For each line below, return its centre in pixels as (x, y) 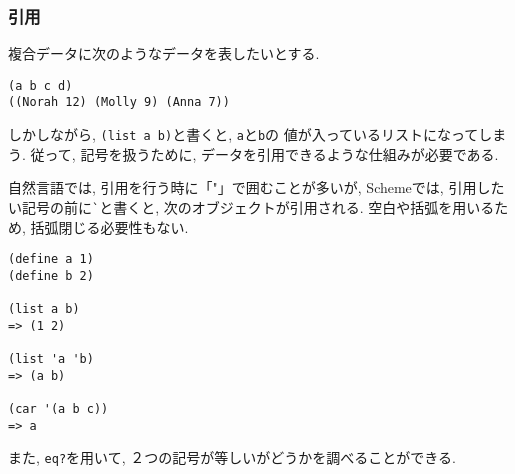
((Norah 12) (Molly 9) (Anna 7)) (119, 102)
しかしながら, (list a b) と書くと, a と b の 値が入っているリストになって (243, 134)
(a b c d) (40, 85)
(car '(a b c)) (58, 409)
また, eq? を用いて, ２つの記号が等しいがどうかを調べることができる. (232, 457)
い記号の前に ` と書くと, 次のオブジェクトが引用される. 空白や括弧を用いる (251, 206)
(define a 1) (51, 259)
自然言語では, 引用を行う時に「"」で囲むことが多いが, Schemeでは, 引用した (256, 187)
